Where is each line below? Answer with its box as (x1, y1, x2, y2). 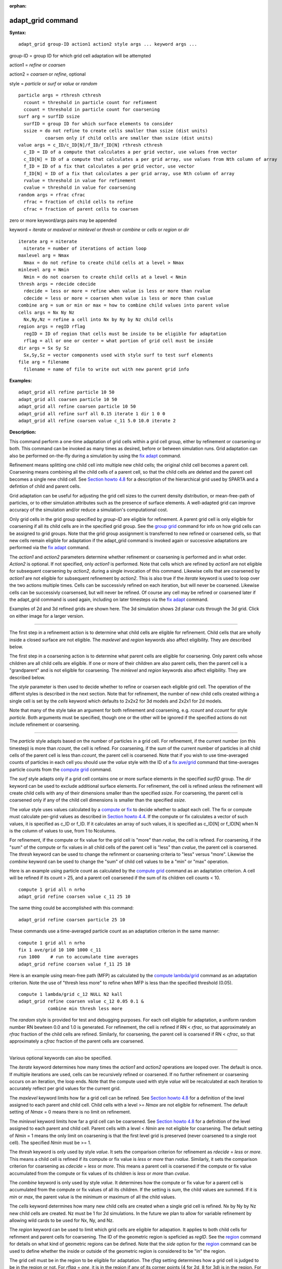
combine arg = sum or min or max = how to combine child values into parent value (18, 303, 229, 308)
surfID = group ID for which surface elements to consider (23, 121, 173, 126)
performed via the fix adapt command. (9, 545, 90, 551)
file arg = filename (18, 359, 69, 365)
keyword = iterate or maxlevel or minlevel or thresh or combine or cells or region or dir (9, 226, 189, 233)
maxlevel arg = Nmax (18, 253, 69, 258)
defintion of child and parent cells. (9, 483, 81, 489)
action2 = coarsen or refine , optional (9, 71, 86, 77)
